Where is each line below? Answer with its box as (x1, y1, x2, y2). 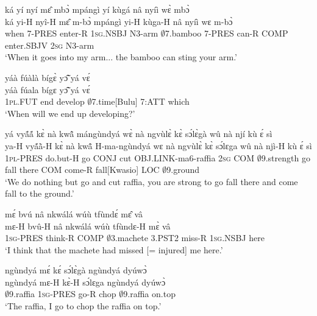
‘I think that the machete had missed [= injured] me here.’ (5, 243, 223, 256)
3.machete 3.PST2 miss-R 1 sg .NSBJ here (110, 231, 265, 244)
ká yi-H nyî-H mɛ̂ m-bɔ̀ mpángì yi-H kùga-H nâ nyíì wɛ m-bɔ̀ (5, 15, 233, 27)
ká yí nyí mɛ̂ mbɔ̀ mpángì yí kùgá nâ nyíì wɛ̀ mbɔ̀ (5, 3, 190, 15)
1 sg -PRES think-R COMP (5, 231, 104, 244)
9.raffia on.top (123, 287, 176, 300)
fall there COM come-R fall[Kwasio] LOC (5, 163, 160, 176)
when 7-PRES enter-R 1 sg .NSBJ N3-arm (5, 27, 158, 40)
